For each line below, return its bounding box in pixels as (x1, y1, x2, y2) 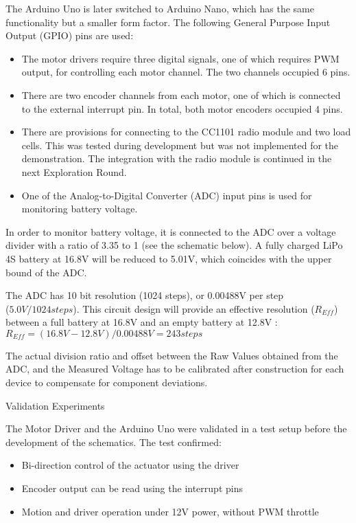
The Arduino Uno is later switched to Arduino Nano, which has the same (5, 1, 314, 15)
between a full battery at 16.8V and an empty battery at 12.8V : (5, 315, 278, 329)
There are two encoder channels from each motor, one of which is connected (21, 87, 341, 102)
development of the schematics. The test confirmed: (5, 434, 222, 449)
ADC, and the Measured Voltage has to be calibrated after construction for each (5, 361, 344, 376)
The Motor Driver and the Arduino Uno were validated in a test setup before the (5, 421, 347, 436)
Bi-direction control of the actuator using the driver (21, 458, 239, 472)
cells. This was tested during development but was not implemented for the (21, 137, 339, 152)
